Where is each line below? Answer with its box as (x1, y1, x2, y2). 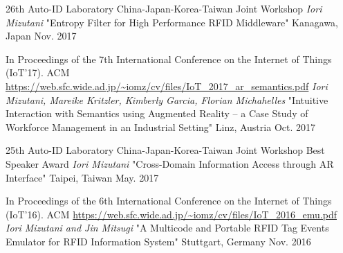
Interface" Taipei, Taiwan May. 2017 (6, 170, 159, 184)
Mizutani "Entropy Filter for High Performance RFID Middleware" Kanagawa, (6, 15, 338, 29)
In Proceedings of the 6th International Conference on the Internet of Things (6, 193, 332, 208)
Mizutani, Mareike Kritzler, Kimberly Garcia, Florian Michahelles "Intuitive (6, 92, 328, 107)
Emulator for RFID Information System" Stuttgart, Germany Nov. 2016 (6, 234, 311, 248)
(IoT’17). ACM (6, 65, 70, 80)
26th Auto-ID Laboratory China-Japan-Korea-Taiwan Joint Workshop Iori (6, 1, 322, 15)
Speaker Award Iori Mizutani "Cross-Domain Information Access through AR (6, 156, 334, 171)
